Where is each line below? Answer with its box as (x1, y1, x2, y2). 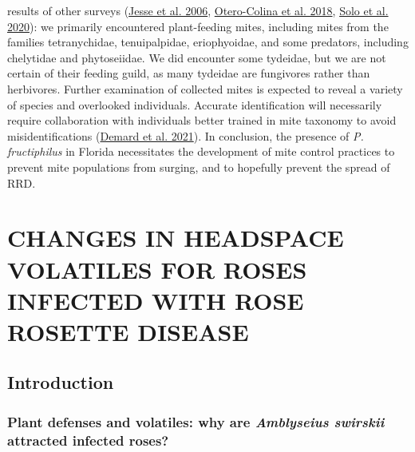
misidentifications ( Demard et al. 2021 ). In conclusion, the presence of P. (7, 127, 364, 144)
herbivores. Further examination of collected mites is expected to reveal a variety (7, 80, 403, 97)
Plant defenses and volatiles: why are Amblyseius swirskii (7, 411, 385, 431)
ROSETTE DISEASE (7, 315, 249, 347)
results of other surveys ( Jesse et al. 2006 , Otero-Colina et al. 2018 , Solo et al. (7, 2, 389, 18)
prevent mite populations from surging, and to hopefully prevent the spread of (7, 158, 390, 175)
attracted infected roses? (7, 430, 169, 450)
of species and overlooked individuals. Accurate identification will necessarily (7, 96, 382, 113)
